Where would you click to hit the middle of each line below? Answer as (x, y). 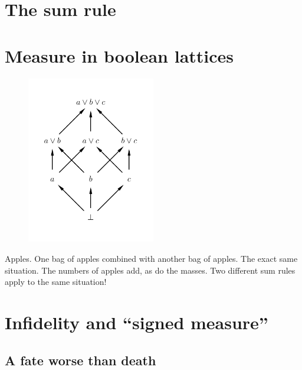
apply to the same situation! (56, 282)
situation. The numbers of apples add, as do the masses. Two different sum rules (150, 270)
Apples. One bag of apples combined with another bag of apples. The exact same (151, 259)
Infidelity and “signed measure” (137, 322)
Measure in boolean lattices (119, 55)
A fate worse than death (81, 360)
